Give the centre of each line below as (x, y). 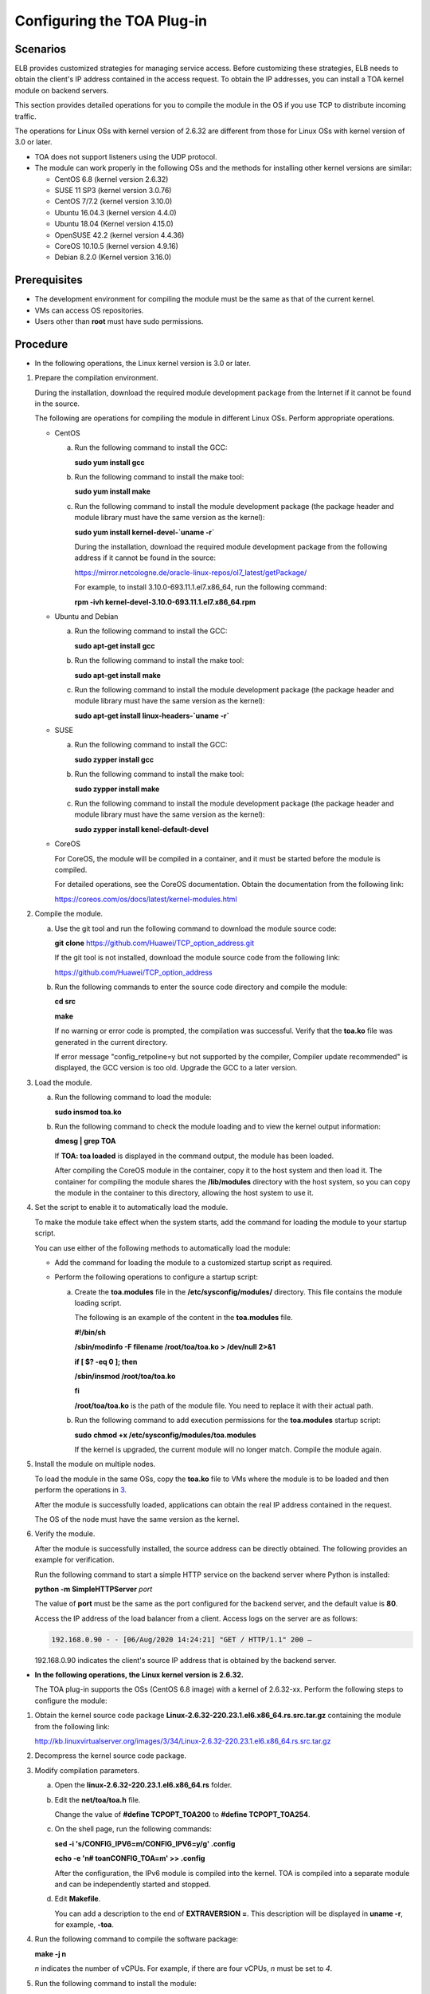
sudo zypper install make (117, 789)
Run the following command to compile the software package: (137, 1939)
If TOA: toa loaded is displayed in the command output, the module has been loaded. (194, 1156)
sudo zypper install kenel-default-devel (141, 829)
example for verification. (74, 1560)
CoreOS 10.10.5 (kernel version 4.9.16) (117, 246)
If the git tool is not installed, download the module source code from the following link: (197, 958)
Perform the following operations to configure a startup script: (156, 1277)
